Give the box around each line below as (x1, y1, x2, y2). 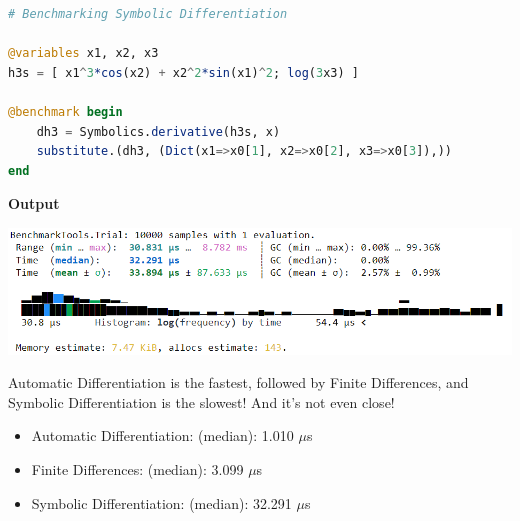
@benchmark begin (8, 104, 123, 119)
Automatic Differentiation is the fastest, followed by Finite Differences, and (8, 372, 469, 393)
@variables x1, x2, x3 (8, 46, 159, 61)
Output (8, 193, 60, 214)
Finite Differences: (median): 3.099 (31, 458, 244, 479)
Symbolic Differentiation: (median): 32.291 (31, 492, 292, 513)
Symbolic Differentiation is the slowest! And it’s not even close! (8, 391, 395, 412)
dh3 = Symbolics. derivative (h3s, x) (36, 124, 281, 139)
